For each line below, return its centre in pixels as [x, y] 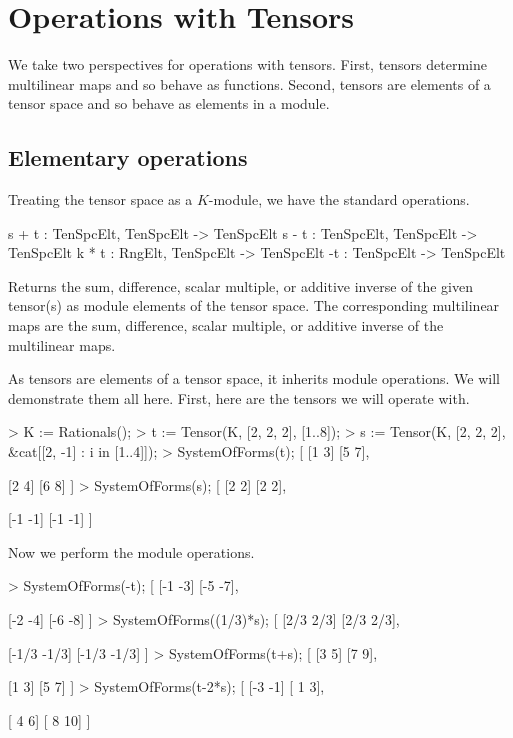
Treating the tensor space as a [100, 199]
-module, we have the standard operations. [339, 199]
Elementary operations [128, 157]
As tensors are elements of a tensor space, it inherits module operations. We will [254, 378]
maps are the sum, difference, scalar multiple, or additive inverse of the [226, 325]
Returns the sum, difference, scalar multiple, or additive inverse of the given [241, 285]
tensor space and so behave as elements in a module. [169, 103]
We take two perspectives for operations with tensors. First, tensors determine [247, 64]
